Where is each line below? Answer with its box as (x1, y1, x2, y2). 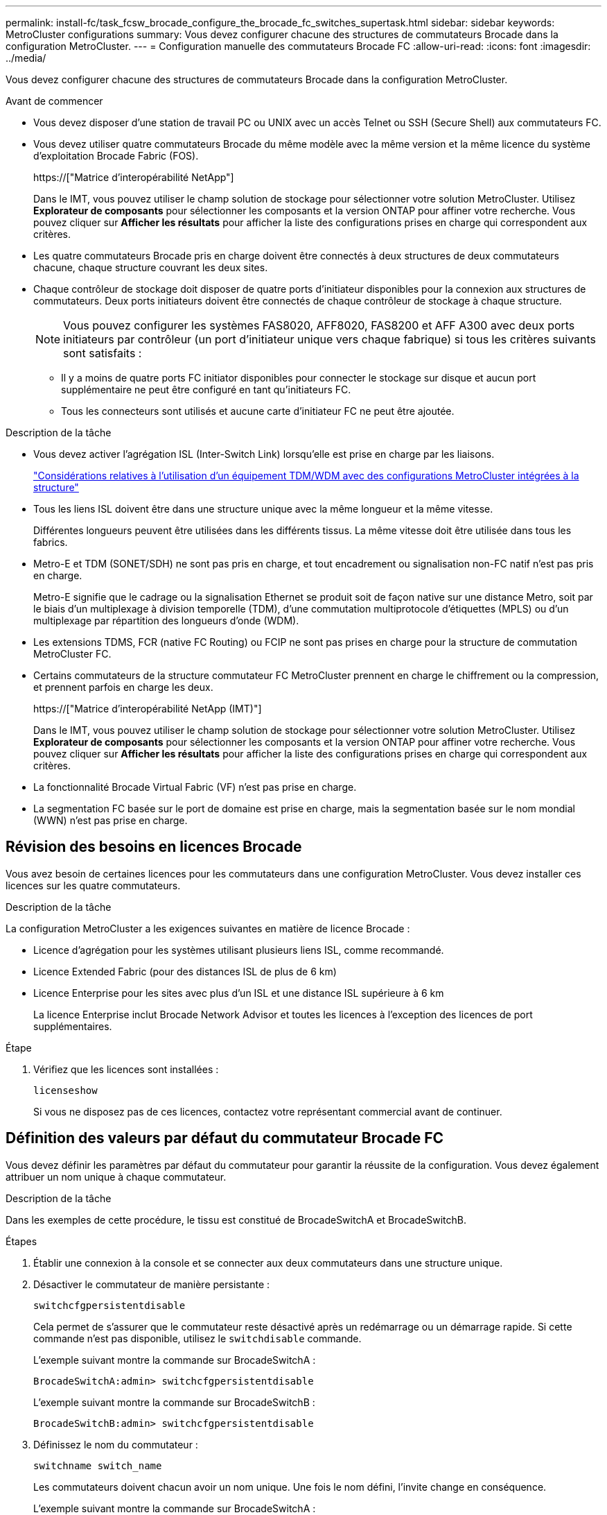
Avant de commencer (6, 95, 103, 107)
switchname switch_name (33, 1460, 162, 1471)
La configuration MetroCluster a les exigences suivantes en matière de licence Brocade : (6, 922, 410, 934)
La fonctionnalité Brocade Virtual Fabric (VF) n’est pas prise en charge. (33, 781, 357, 793)
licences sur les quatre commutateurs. (6, 879, 181, 891)
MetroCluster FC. (33, 648, 112, 660)
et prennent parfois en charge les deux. (33, 681, 213, 693)
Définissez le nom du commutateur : (33, 1438, 198, 1450)
